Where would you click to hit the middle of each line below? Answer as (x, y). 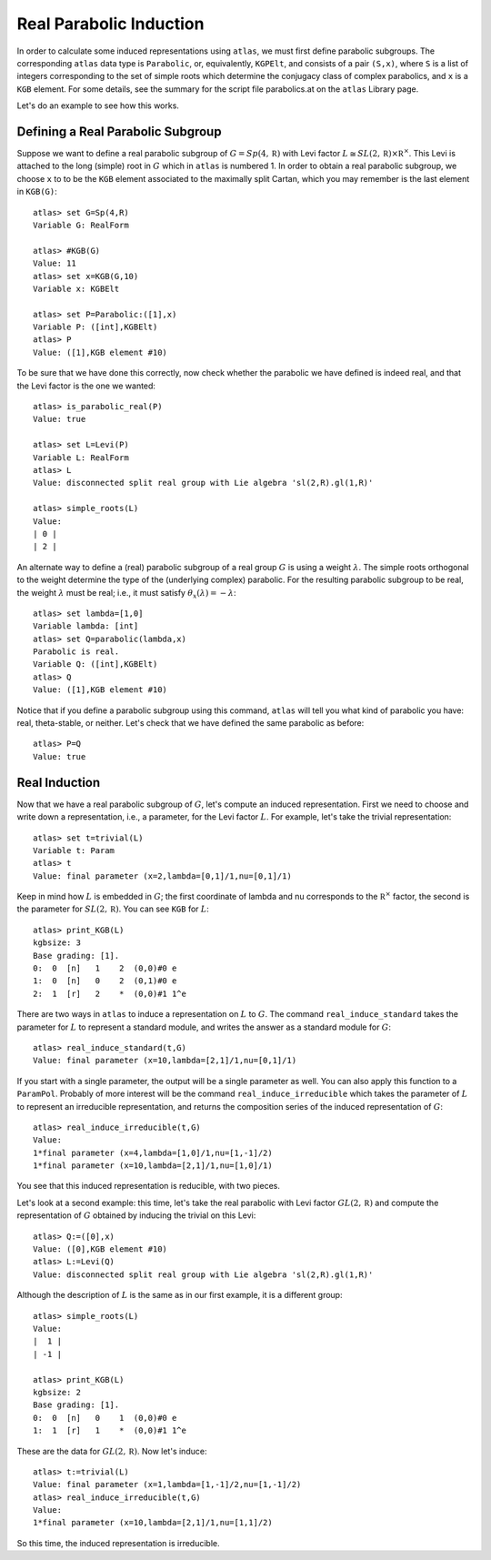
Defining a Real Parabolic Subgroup (119, 131)
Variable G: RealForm (81, 225)
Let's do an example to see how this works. (98, 106)
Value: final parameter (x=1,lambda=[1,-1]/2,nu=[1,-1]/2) (167, 1485)
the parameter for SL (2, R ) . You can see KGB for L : (113, 909)
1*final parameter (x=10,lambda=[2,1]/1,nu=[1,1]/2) (153, 1523)
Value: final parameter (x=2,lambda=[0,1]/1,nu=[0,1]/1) (163, 876)
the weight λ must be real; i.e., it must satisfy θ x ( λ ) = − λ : (126, 594)
